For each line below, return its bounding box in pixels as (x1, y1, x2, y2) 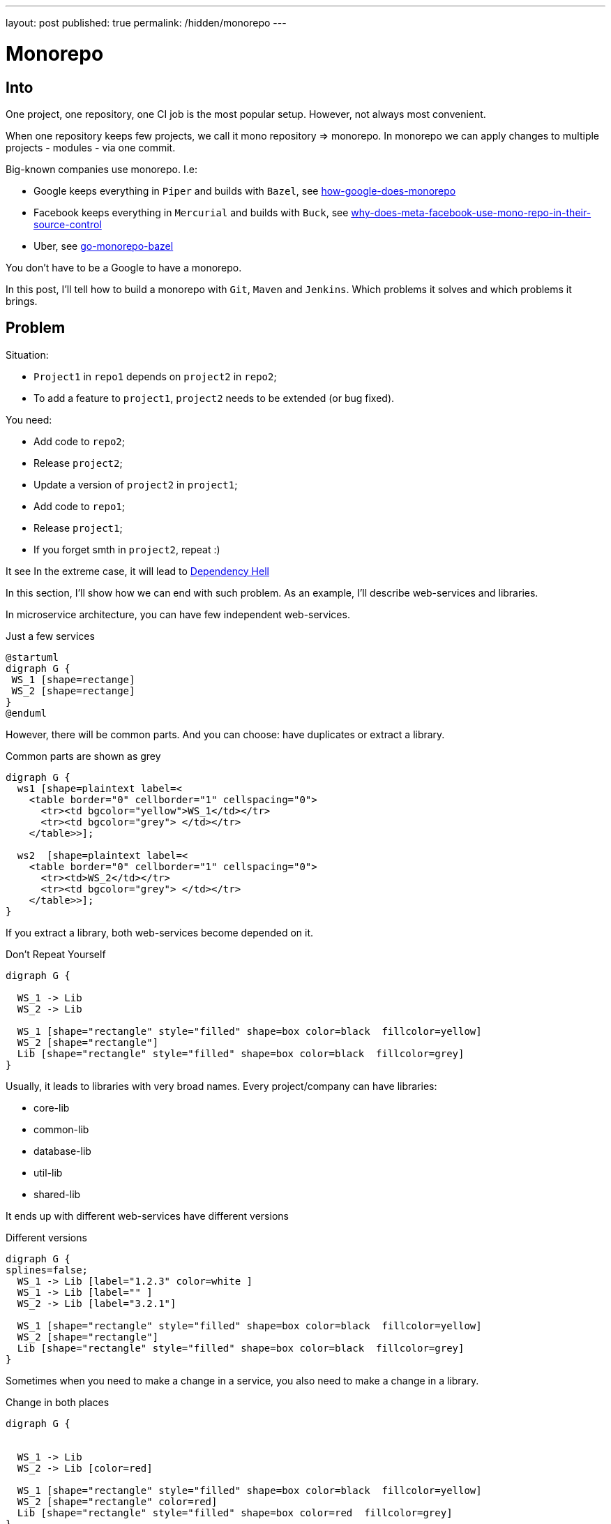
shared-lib (33, 1188, 81, 1200)
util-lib (33, 1166, 63, 1179)
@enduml (6, 707, 47, 719)
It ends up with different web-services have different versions (6, 1209, 289, 1222)
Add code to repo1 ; (33, 500, 125, 512)
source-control (33, 218, 102, 230)
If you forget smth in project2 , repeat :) (33, 543, 220, 555)
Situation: (6, 348, 49, 361)
